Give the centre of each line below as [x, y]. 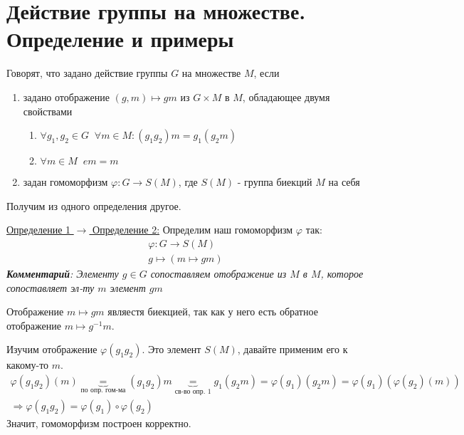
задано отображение [67, 96]
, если [267, 73]
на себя [344, 182]
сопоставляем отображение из [218, 273]
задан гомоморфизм [65, 182]
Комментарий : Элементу [63, 273]
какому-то [28, 365]
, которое [342, 273]
